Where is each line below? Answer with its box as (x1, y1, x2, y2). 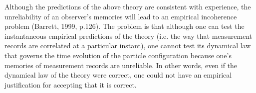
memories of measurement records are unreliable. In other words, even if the (4, 60, 238, 70)
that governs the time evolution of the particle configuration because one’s (4, 50, 232, 60)
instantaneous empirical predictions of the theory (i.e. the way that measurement (4, 30, 253, 41)
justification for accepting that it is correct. (4, 79, 137, 90)
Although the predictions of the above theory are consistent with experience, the (4, 1, 251, 11)
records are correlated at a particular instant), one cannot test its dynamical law (4, 40, 251, 51)
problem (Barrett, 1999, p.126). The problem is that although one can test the (4, 21, 245, 31)
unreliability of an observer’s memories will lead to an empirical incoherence (4, 11, 237, 21)
